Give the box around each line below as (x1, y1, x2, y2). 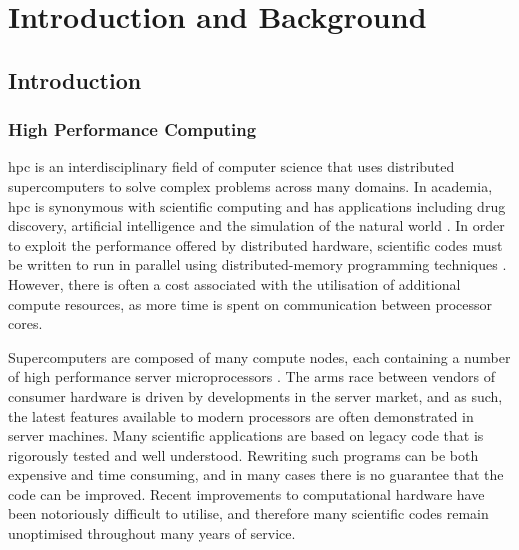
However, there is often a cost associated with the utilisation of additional (8, 273, 461, 294)
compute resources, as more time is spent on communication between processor (8, 293, 493, 314)
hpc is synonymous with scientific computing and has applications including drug (8, 195, 506, 216)
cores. (8, 313, 43, 334)
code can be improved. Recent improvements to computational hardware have (8, 483, 485, 504)
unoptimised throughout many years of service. (8, 523, 296, 544)
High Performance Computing (8, 117, 257, 142)
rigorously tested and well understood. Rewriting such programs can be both (8, 444, 479, 465)
